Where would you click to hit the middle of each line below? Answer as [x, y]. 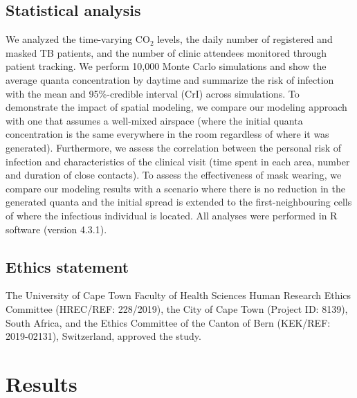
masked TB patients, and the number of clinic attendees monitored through [166, 52]
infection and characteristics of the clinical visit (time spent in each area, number [178, 161]
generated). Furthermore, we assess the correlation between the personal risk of [174, 147]
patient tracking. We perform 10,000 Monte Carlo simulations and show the [166, 66]
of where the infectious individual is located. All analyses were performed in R [172, 215]
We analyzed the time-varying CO [78, 39]
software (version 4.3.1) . [56, 229]
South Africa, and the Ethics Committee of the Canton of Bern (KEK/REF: [168, 322]
